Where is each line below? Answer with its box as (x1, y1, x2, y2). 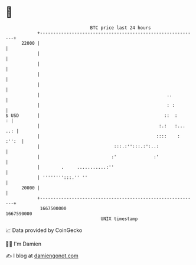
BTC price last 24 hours (90, 25, 151, 31)
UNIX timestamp (100, 215, 138, 222)
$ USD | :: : (5, 112, 178, 119)
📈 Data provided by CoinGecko (5, 227, 83, 234)
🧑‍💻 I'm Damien (5, 240, 42, 247)
